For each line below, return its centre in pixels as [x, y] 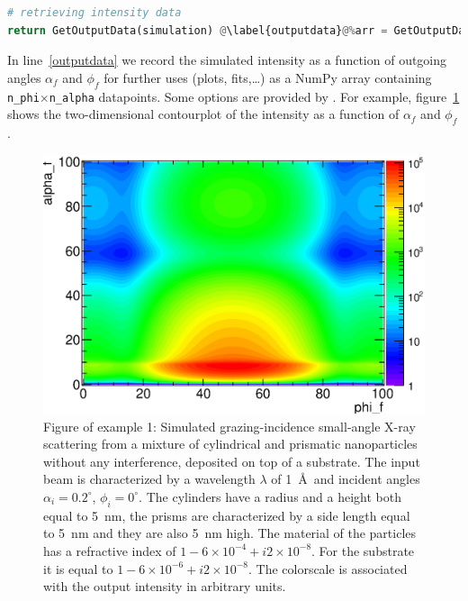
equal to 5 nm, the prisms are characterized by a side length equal [227, 515]
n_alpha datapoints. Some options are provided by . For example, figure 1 [254, 96]
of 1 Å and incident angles [346, 479]
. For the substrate [363, 550]
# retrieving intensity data [94, 13]
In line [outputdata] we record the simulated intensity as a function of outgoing [227, 60]
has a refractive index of [110, 550]
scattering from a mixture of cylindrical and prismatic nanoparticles [230, 444]
